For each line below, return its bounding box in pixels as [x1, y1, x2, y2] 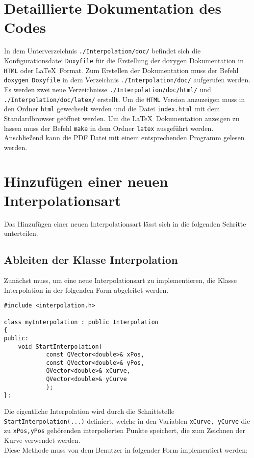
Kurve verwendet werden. [4, 435, 80, 445]
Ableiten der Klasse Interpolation [4, 252, 178, 267]
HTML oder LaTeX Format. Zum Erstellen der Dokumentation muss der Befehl [4, 65, 239, 75]
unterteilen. [4, 228, 38, 238]
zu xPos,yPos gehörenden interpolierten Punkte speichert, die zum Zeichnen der [4, 425, 245, 435]
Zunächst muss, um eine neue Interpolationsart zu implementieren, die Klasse [4, 275, 237, 285]
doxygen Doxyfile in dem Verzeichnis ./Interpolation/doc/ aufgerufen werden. [4, 75, 251, 85]
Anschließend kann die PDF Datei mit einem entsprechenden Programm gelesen [4, 132, 245, 143]
